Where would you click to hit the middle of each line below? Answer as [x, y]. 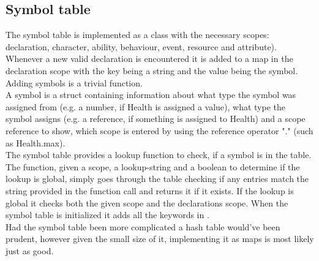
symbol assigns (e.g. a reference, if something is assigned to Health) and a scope [156, 119]
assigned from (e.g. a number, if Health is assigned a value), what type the [146, 106]
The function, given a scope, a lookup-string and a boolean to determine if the [153, 166]
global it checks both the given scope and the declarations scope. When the [147, 202]
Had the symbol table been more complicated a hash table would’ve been [143, 226]
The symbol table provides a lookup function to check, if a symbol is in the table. [159, 155]
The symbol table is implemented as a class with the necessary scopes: [137, 35]
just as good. [30, 250]
